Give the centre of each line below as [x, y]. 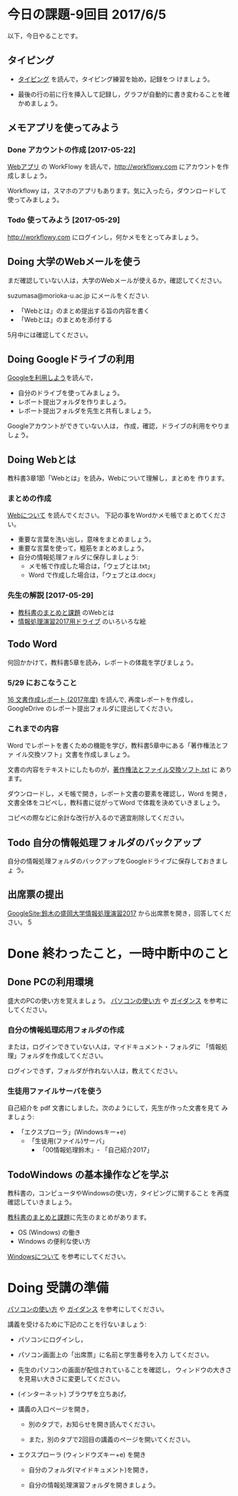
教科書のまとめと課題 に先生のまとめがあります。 [79, 1218]
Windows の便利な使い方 [54, 1241]
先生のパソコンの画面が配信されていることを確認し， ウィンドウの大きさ [125, 1370]
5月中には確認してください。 [50, 335]
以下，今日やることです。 [45, 36]
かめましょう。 [40, 103]
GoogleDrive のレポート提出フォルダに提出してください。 [92, 708]
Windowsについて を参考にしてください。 [68, 1257]
